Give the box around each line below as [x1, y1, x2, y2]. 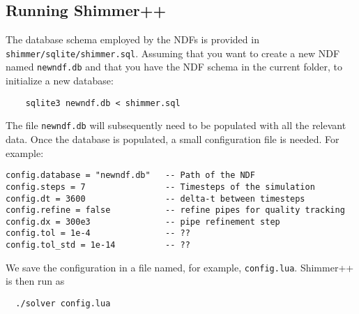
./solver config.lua [15, 299, 111, 309]
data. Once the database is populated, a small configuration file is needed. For [6, 132, 339, 147]
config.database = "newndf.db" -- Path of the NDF [6, 170, 255, 181]
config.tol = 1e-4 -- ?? [6, 228, 190, 239]
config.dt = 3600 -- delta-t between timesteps [6, 193, 305, 204]
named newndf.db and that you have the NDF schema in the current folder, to [6, 59, 343, 74]
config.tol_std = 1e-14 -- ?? [6, 240, 190, 251]
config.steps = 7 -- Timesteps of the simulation [6, 181, 315, 192]
